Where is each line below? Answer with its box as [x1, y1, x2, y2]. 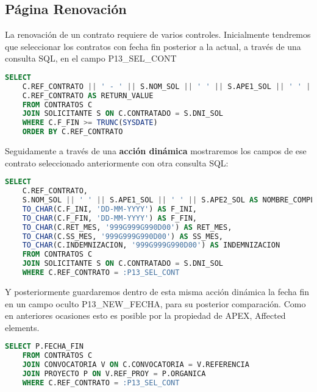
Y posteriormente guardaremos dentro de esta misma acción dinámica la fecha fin [5, 285, 310, 298]
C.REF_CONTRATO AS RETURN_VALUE [22, 91, 154, 100]
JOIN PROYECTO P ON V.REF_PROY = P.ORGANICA [22, 369, 206, 378]
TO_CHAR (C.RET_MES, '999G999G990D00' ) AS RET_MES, [22, 223, 232, 232]
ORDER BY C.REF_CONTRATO [22, 127, 123, 137]
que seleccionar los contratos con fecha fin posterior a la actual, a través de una [5, 40, 301, 52]
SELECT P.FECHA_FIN [5, 342, 84, 351]
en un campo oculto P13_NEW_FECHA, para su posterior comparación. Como [5, 297, 306, 310]
